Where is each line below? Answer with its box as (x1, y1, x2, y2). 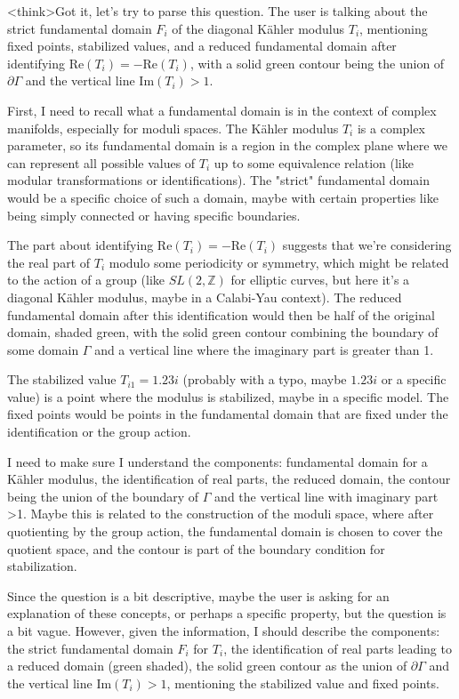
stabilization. (7, 557, 77, 575)
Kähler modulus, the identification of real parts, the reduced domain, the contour (7, 470, 451, 488)
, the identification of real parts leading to (223, 639, 452, 657)
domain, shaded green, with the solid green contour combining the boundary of (7, 323, 439, 341)
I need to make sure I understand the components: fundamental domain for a (7, 452, 428, 470)
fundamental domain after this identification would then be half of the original (7, 305, 435, 324)
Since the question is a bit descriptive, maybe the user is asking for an (7, 586, 390, 605)
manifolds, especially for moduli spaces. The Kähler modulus (7, 118, 339, 137)
